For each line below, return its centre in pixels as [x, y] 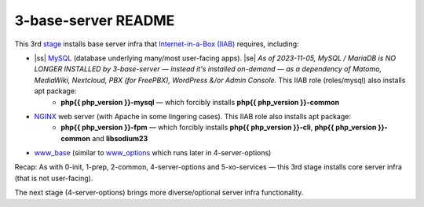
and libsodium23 [120, 138]
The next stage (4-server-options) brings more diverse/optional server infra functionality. [159, 193]
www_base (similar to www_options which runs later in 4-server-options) [153, 153]
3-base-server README [95, 20]
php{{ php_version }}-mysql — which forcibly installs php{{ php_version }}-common [200, 102]
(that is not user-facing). [54, 178]
